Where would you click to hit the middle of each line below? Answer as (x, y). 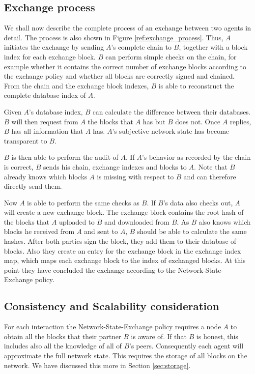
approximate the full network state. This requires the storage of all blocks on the (126, 356)
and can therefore (210, 176)
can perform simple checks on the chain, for (171, 56)
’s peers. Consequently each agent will (186, 346)
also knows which (225, 221)
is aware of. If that (159, 336)
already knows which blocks (46, 176)
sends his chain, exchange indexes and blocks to (115, 166)
